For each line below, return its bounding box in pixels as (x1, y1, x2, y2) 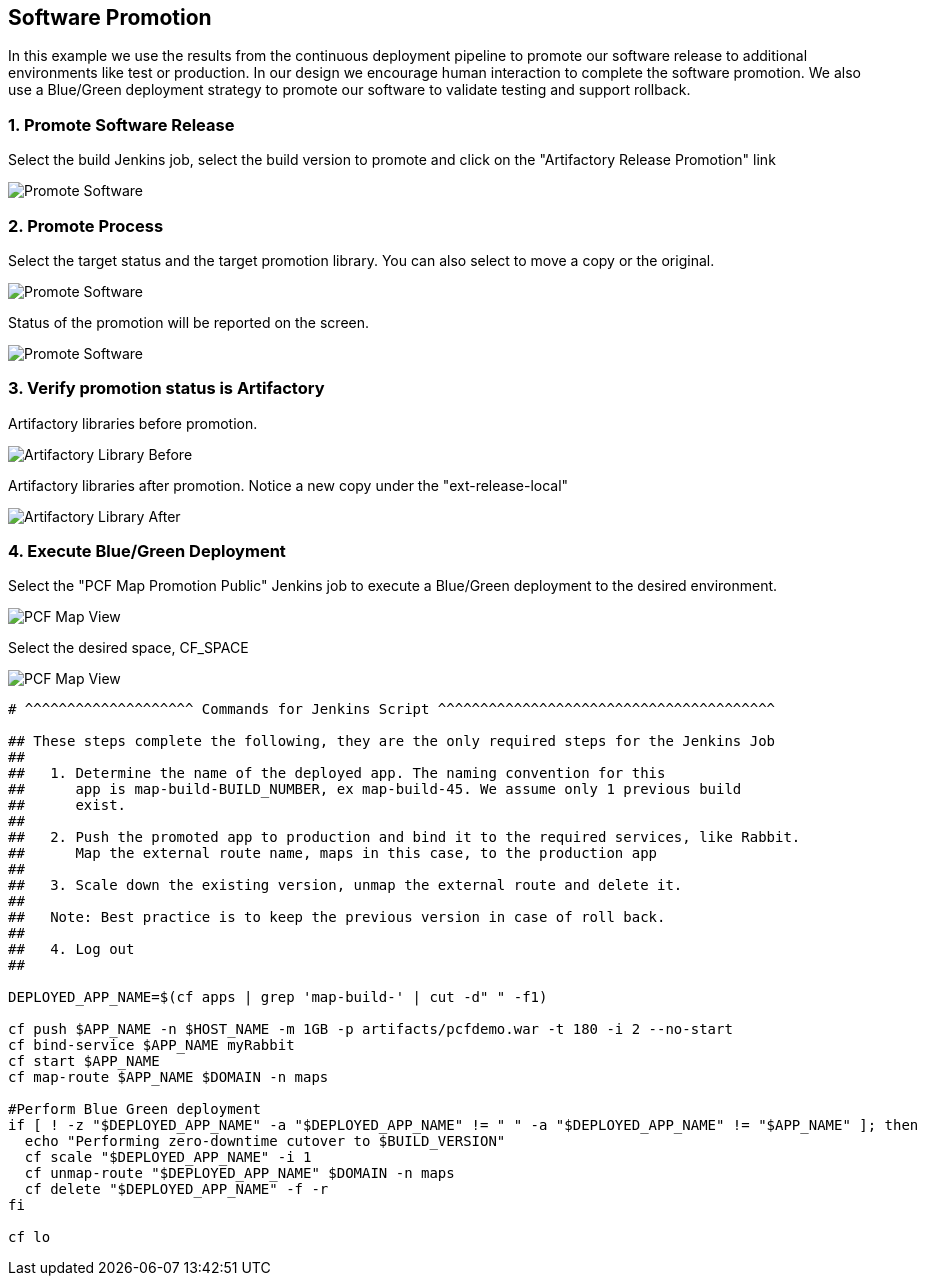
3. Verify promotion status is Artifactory (8, 378, 325, 399)
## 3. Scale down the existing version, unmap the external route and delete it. (8, 877, 683, 894)
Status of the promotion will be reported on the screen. (8, 313, 370, 331)
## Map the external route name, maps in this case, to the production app (8, 845, 658, 862)
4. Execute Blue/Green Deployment (8, 541, 286, 562)
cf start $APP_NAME (8, 1053, 160, 1070)
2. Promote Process (8, 215, 164, 236)
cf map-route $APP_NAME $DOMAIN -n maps (8, 1069, 329, 1086)
